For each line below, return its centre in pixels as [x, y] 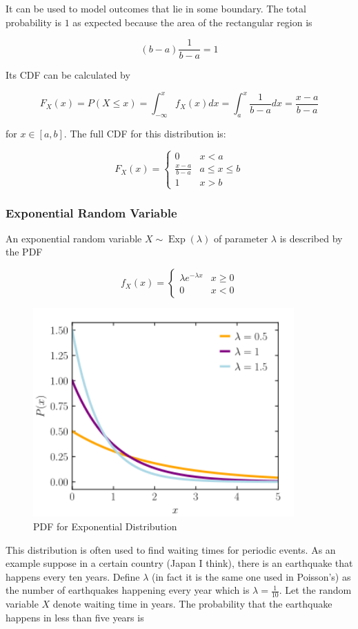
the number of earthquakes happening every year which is [128, 590]
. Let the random [315, 590]
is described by [311, 238]
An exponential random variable [74, 238]
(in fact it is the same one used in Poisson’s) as [251, 576]
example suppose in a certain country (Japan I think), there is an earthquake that [179, 563]
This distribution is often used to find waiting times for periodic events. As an [171, 549]
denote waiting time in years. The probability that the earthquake [192, 604]
